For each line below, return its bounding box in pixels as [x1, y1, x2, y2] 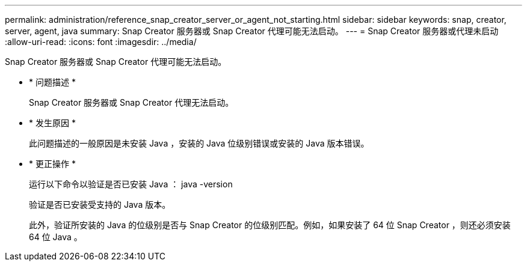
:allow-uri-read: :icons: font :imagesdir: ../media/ [5, 37, 197, 47]
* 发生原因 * [29, 118, 76, 128]
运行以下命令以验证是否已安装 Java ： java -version [29, 179, 233, 189]
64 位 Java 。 [29, 232, 82, 242]
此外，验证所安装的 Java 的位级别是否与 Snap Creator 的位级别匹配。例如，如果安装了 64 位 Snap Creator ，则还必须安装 [29, 220, 511, 230]
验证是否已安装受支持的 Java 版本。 [29, 199, 171, 210]
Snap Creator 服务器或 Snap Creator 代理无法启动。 [29, 97, 234, 107]
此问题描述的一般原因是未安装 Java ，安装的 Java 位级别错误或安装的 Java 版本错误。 [29, 138, 369, 148]
